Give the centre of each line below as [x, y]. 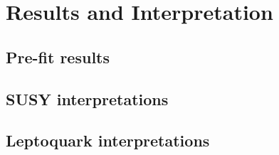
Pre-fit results [58, 57]
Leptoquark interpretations [108, 140]
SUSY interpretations [87, 98]
